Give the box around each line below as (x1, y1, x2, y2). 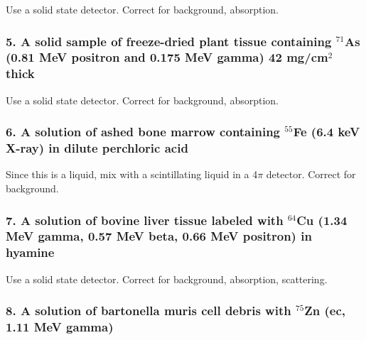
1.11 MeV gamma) (6, 318, 114, 336)
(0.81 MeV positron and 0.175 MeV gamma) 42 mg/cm (6, 48, 328, 66)
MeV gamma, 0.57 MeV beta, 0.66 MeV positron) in (6, 227, 312, 245)
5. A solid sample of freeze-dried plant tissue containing (6, 32, 332, 50)
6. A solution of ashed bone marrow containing (6, 123, 281, 141)
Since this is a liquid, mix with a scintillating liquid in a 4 (6, 167, 258, 182)
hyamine (6, 243, 55, 261)
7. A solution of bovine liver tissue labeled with (6, 211, 284, 229)
